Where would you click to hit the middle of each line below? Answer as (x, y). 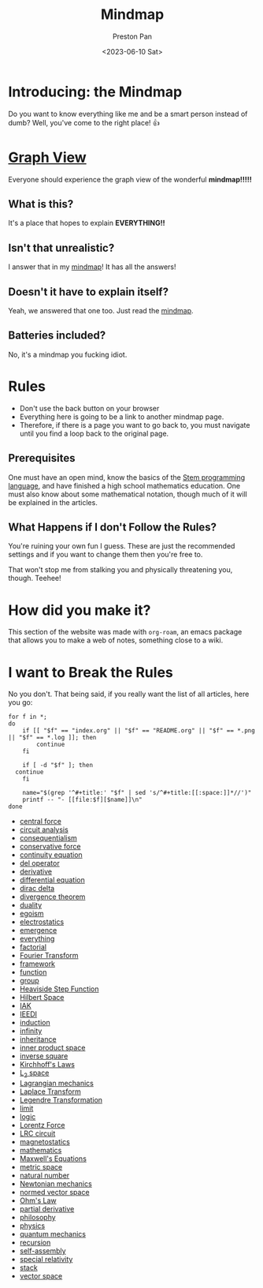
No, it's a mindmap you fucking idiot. (68, 354)
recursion (35, 1243)
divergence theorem (52, 897)
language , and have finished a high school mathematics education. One (124, 485)
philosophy (38, 1218)
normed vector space (54, 1193)
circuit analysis (44, 829)
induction (35, 1023)
